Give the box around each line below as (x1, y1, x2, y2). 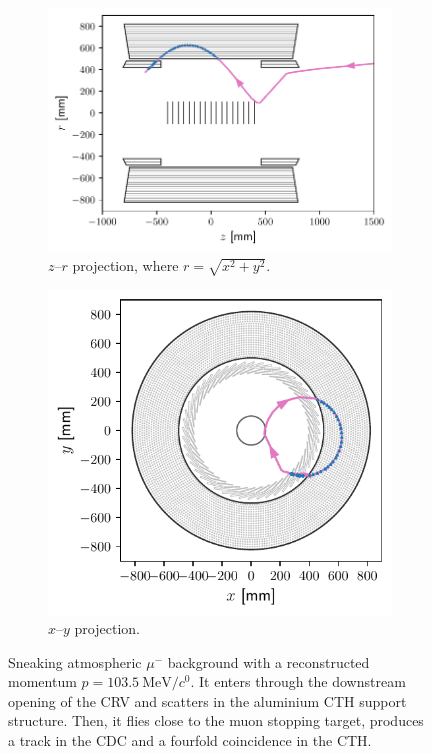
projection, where (72, 254, 179, 275)
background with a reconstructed (167, 651, 370, 672)
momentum (8, 671, 77, 692)
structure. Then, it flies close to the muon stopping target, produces (8, 710, 424, 731)
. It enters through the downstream (190, 671, 406, 692)
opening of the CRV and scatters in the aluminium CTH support (8, 690, 407, 711)
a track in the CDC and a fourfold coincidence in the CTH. (8, 730, 372, 751)
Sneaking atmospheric (8, 651, 142, 672)
